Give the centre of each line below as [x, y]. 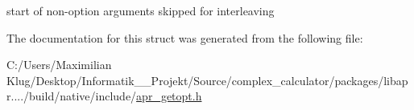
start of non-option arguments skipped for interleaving [141, 10]
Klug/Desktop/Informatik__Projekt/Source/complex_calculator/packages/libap [207, 80]
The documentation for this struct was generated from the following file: [185, 37]
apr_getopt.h [169, 96]
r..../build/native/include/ [72, 96]
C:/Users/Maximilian [59, 65]
